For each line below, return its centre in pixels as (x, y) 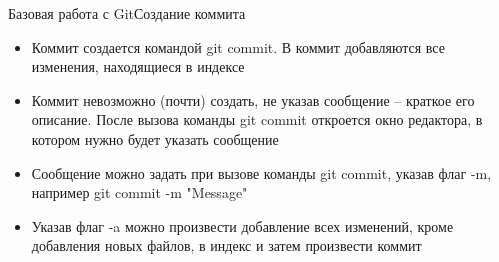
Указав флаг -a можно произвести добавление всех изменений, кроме (242, 225)
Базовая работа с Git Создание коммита (127, 13)
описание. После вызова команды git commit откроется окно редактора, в (257, 119)
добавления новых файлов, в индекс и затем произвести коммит (226, 245)
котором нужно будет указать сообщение (155, 138)
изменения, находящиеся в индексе (138, 66)
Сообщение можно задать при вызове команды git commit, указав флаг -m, (261, 172)
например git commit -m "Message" (139, 192)
